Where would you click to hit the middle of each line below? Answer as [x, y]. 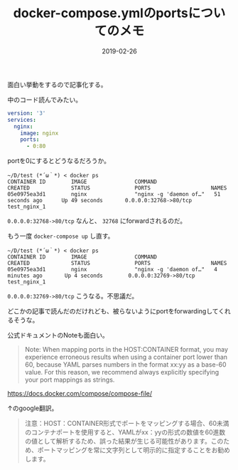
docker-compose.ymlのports [101, 13]
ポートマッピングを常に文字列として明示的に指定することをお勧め [134, 450]
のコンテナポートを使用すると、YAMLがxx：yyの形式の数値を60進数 [125, 432]
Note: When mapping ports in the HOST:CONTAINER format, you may [126, 350]
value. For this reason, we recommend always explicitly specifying [122, 372]
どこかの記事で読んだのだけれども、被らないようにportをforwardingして [113, 311]
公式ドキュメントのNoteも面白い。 [58, 335]
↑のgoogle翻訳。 [33, 408]
